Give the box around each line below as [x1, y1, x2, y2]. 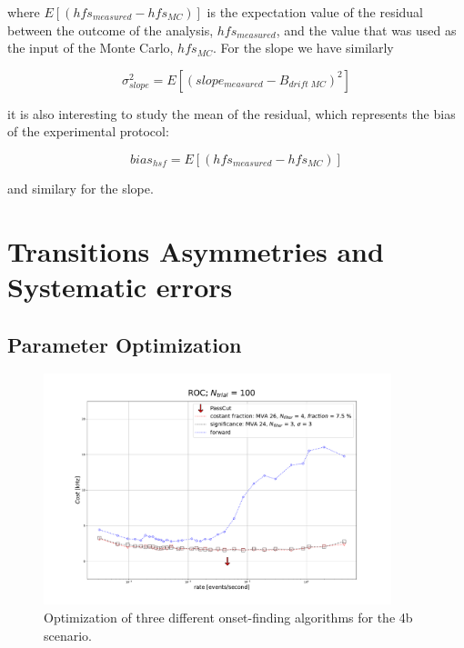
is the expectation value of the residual [207, 3, 424, 21]
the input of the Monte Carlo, [7, 38, 174, 57]
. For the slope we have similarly [212, 38, 394, 57]
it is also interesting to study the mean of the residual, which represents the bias [7, 104, 456, 123]
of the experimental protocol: [7, 122, 169, 141]
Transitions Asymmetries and [7, 232, 384, 269]
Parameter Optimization [7, 330, 242, 358]
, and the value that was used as [276, 20, 457, 39]
